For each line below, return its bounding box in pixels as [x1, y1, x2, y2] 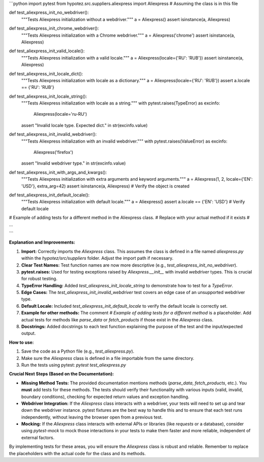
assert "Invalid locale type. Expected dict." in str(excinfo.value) [21, 122, 148, 128]
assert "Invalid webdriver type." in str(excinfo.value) [21, 160, 126, 166]
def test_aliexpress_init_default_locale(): [9, 192, 90, 198]
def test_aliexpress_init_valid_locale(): [9, 48, 85, 54]
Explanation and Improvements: [9, 239, 75, 245]
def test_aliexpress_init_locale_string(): [9, 93, 88, 99]
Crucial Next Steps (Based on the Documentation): [9, 371, 114, 377]
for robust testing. [21, 276, 58, 282]
